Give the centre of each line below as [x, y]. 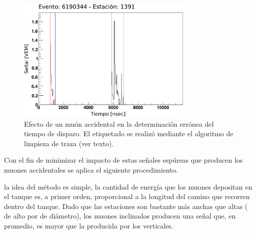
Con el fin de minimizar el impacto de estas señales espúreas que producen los [123, 160]
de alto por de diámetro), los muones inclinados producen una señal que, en [120, 216]
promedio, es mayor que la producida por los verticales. [89, 226]
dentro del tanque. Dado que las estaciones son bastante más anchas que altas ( [126, 206]
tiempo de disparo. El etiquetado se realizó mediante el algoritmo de [129, 133]
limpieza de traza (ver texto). [69, 143]
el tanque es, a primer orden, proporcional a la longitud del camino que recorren [127, 196]
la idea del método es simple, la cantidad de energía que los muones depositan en [128, 186]
